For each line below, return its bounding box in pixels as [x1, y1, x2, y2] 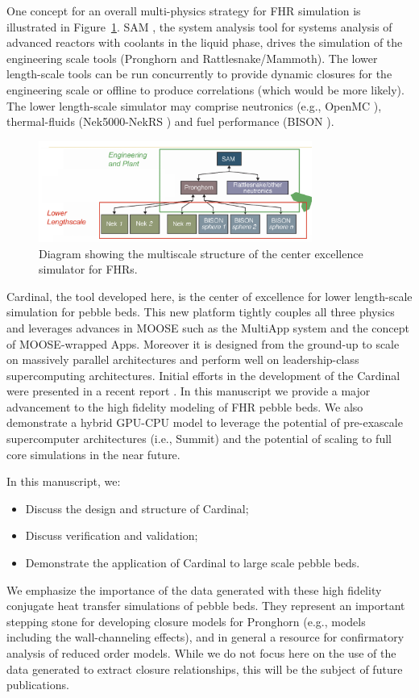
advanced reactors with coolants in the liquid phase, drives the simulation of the [6, 34, 403, 51]
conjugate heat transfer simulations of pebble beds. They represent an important [6, 597, 405, 614]
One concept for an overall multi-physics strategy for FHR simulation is [6, 2, 361, 19]
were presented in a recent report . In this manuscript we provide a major [6, 382, 371, 399]
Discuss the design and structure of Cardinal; [25, 499, 249, 516]
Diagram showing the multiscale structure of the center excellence [39, 245, 363, 261]
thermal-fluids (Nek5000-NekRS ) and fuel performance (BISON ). [6, 113, 334, 130]
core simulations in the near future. [6, 445, 180, 462]
